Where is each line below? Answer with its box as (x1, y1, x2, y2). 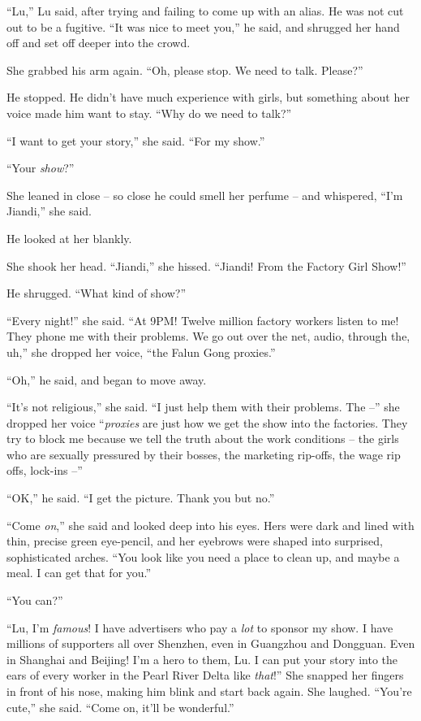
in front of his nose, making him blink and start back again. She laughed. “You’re (6, 683, 412, 699)
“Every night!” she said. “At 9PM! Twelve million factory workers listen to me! (6, 311, 399, 328)
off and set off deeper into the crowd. (6, 34, 191, 51)
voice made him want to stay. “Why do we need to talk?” (6, 104, 292, 121)
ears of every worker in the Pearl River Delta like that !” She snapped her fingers (6, 667, 404, 684)
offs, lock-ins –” (6, 462, 83, 479)
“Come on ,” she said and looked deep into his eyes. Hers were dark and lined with (6, 516, 415, 533)
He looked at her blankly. (6, 229, 132, 246)
